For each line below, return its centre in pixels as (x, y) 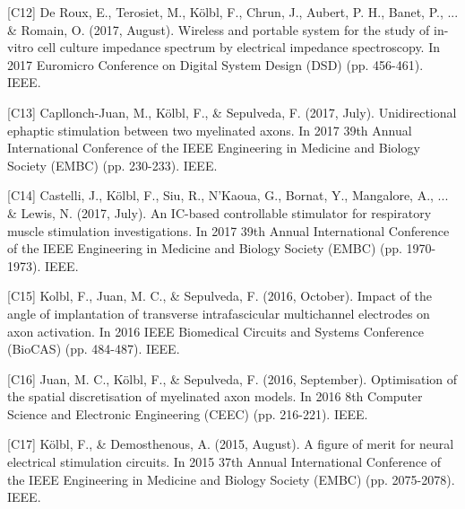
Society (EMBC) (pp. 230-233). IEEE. (112, 165)
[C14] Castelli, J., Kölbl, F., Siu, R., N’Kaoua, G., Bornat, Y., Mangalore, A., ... (228, 195)
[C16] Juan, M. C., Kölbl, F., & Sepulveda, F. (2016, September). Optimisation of (232, 378)
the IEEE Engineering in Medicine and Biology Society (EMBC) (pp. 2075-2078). (231, 479)
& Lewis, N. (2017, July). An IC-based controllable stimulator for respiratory (220, 212)
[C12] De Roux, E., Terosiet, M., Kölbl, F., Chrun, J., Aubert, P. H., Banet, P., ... (233, 12)
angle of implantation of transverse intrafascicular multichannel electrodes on (219, 313)
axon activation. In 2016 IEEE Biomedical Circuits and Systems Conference (216, 331)
